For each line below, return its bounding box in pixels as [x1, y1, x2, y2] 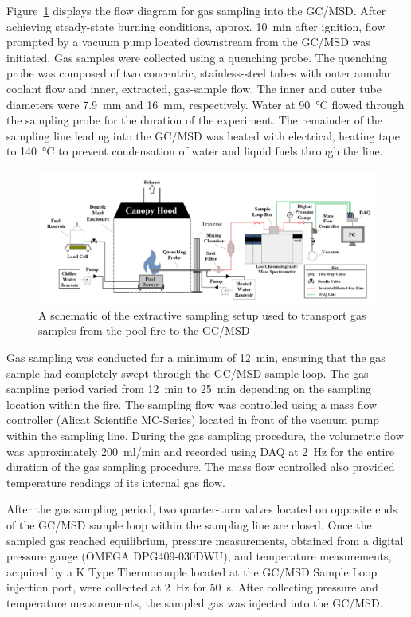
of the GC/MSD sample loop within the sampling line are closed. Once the [6, 516, 372, 533]
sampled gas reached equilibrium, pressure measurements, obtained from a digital [6, 532, 404, 548]
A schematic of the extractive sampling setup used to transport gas [38, 306, 366, 323]
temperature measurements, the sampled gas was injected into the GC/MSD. [6, 594, 383, 611]
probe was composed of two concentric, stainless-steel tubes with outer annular [6, 65, 392, 81]
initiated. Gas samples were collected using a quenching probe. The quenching [6, 49, 388, 65]
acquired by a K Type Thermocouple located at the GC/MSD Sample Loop [6, 563, 378, 580]
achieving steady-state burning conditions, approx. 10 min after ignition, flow [6, 18, 386, 34]
